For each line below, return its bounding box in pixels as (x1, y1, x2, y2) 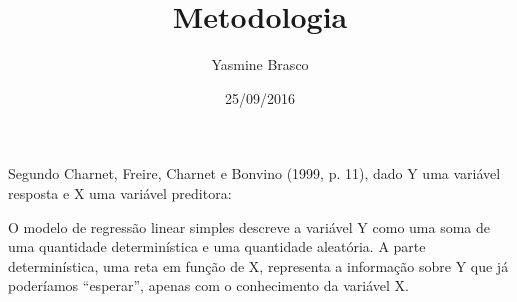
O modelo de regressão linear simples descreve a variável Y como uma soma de (8, 216, 490, 237)
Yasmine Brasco (211, 54, 309, 75)
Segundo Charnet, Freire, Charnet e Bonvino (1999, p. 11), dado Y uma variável (8, 163, 501, 184)
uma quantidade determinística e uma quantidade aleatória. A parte (8, 236, 426, 257)
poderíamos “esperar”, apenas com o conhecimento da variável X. (8, 275, 409, 296)
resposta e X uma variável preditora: (8, 182, 232, 203)
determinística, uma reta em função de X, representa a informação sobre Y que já (8, 255, 509, 276)
